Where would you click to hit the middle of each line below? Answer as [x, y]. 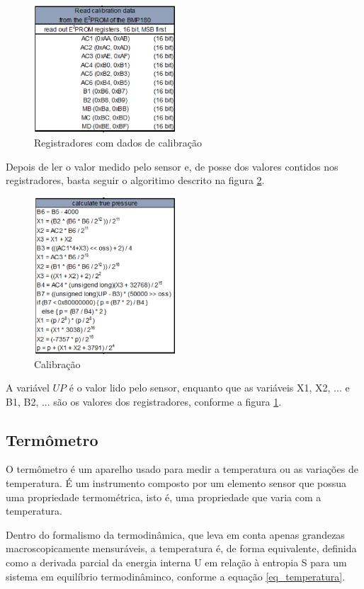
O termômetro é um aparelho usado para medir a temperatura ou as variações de [182, 469]
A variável [28, 388]
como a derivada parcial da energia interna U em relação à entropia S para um [176, 562]
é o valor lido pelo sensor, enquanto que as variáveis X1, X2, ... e [209, 388]
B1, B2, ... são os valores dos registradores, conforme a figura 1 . [144, 401]
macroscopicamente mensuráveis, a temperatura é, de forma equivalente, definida [181, 548]
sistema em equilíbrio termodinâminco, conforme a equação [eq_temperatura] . [176, 576]
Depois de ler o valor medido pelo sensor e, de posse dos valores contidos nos [172, 166]
